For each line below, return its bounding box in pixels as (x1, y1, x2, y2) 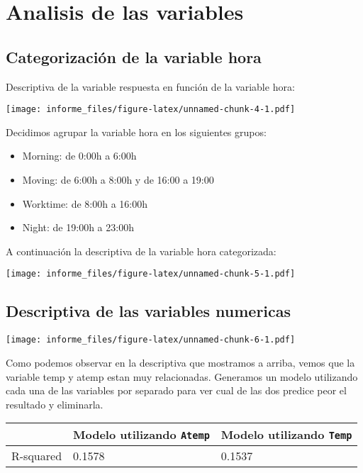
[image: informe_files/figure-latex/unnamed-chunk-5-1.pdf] (6, 269, 296, 279)
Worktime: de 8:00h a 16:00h (22, 196, 148, 211)
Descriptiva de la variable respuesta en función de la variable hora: (6, 79, 295, 94)
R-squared (11, 447, 62, 464)
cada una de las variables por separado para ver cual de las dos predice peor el (6, 383, 347, 398)
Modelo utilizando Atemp (73, 426, 210, 443)
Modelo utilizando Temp (220, 426, 352, 443)
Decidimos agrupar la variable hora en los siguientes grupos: (6, 124, 267, 139)
